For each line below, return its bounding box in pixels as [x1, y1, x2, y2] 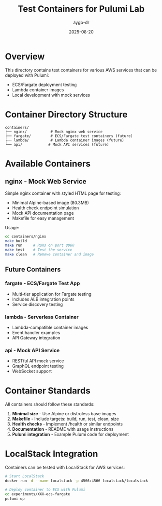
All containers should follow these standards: [5, 402, 95, 407]
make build [5, 238, 27, 243]
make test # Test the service [5, 248, 73, 253]
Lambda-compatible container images [12, 324, 88, 330]
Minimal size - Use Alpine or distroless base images [12, 411, 117, 417]
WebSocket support [12, 368, 52, 374]
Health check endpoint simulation [12, 205, 79, 211]
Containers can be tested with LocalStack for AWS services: [5, 465, 125, 471]
